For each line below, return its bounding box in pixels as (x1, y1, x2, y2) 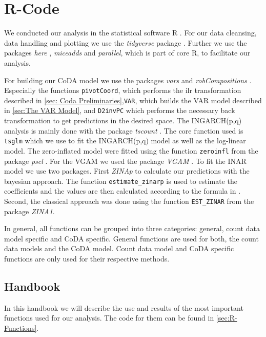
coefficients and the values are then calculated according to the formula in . (4, 185, 241, 196)
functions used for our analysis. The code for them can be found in (4, 312, 214, 323)
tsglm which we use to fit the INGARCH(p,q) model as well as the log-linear (4, 135, 246, 146)
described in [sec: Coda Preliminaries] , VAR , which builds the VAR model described (4, 95, 262, 105)
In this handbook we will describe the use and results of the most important (4, 302, 243, 313)
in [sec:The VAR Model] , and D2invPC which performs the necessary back (4, 105, 235, 116)
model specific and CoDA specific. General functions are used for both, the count (4, 233, 259, 244)
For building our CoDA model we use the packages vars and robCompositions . (4, 74, 252, 85)
